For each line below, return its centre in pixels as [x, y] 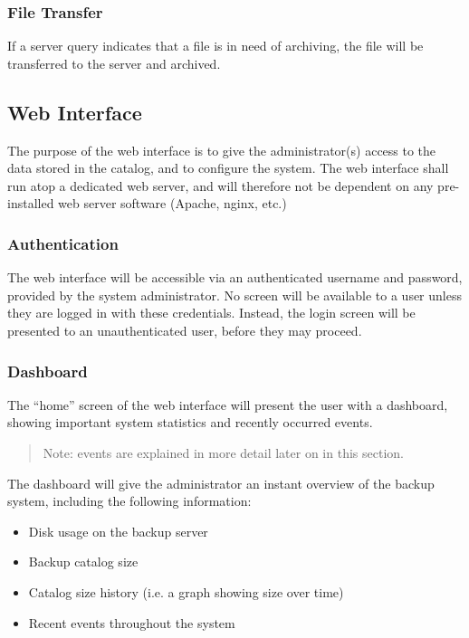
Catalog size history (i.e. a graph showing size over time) [186, 591]
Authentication [63, 243]
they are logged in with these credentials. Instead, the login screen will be [211, 313]
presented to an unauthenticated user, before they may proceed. [185, 330]
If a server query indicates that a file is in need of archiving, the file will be [215, 46]
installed [31, 203]
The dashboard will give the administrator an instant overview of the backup [221, 483]
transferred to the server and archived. [114, 63]
